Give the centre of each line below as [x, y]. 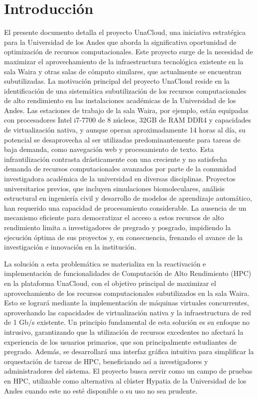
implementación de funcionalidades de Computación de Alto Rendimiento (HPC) [128, 273]
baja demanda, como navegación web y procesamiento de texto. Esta [109, 149]
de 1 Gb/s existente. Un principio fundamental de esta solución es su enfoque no [127, 322]
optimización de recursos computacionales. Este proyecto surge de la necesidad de [129, 52]
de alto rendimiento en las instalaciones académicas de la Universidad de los [120, 100]
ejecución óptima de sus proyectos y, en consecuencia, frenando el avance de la [124, 237]
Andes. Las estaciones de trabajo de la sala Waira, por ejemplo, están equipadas [126, 110]
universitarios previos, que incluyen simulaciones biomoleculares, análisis [114, 188]
